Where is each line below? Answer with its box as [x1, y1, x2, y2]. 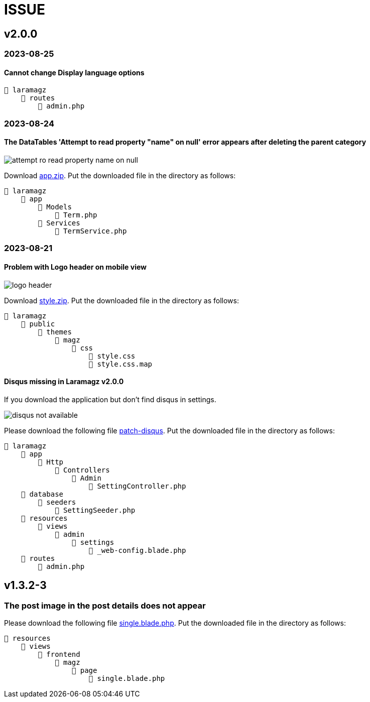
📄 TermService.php [55, 226, 127, 235]
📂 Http [38, 457, 64, 466]
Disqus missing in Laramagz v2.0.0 [4, 377, 124, 386]
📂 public [21, 319, 55, 328]
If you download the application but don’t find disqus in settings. [4, 395, 216, 404]
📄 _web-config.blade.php [88, 546, 186, 554]
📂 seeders [38, 498, 76, 506]
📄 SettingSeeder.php [55, 506, 136, 514]
